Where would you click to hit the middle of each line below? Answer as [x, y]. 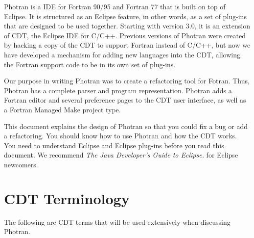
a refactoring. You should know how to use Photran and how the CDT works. [121, 136]
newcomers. [21, 164]
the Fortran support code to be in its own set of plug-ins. [90, 64]
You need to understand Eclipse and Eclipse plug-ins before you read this [114, 145]
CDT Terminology [67, 198]
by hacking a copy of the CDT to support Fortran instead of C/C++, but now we [127, 45]
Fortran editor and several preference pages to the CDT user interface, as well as [125, 100]
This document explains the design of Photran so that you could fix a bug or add [126, 126]
